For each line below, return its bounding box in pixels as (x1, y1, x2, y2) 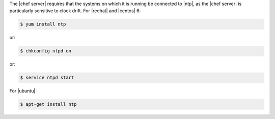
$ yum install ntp (20, 21, 66, 27)
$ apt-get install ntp (20, 102, 77, 107)
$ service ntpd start (20, 75, 74, 81)
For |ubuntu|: (9, 88, 37, 94)
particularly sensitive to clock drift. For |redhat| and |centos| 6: (9, 8, 141, 14)
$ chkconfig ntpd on (20, 48, 71, 54)
